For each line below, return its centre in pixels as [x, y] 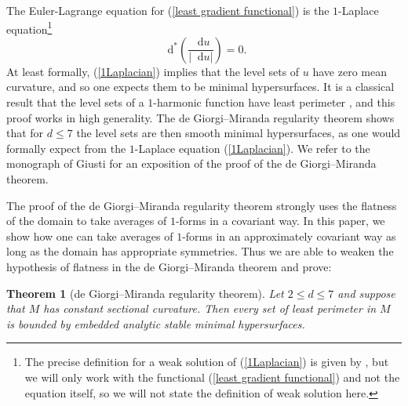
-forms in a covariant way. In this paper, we [280, 221]
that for [25, 133]
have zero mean [350, 71]
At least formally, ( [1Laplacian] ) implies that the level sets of [153, 71]
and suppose [366, 293]
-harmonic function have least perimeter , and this [274, 102]
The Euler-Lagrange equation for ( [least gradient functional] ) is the [168, 10]
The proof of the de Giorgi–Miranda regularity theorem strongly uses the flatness [202, 205]
